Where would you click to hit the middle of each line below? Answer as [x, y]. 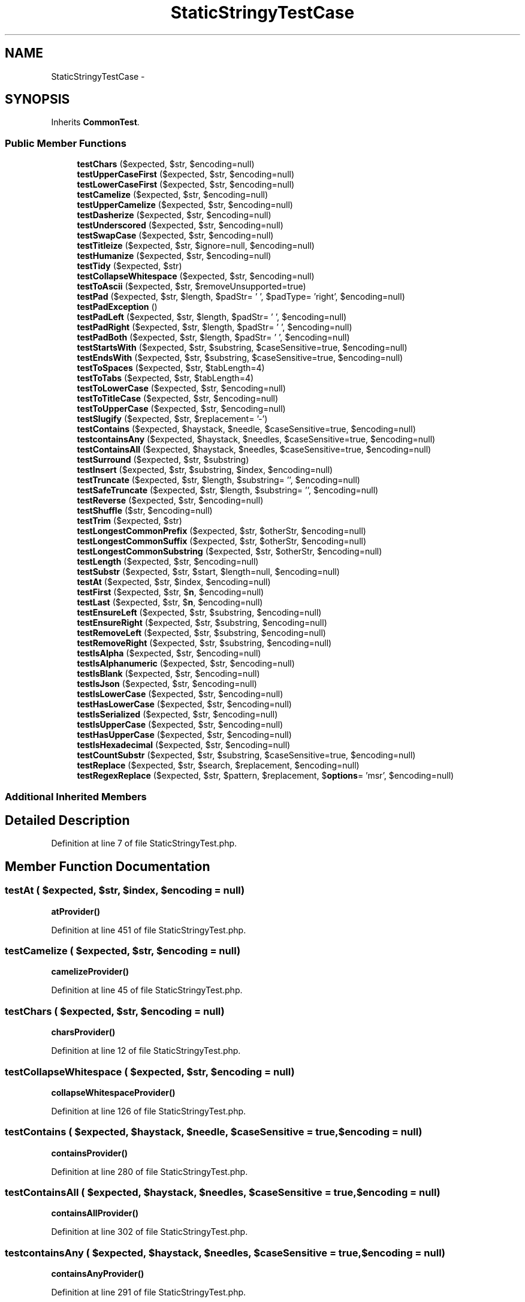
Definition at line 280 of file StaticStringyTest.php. [150, 1171]
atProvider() [76, 911]
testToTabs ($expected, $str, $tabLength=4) [165, 378]
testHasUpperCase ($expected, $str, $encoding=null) [184, 735]
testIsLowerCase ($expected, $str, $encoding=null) [180, 694]
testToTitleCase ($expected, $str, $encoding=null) [178, 399]
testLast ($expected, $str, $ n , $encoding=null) [170, 602]
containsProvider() [89, 1153]
